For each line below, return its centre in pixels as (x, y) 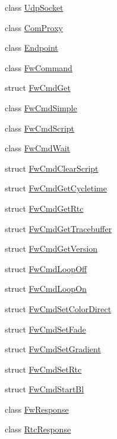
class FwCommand (39, 67)
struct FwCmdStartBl (45, 389)
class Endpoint (31, 48)
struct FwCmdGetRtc (44, 208)
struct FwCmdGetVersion (51, 249)
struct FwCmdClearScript (52, 168)
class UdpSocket (34, 7)
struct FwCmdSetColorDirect (58, 308)
